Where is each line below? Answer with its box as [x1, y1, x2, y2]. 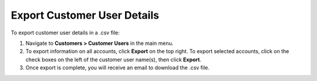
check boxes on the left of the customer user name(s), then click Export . [25, 56, 202, 63]
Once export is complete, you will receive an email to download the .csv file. [25, 64, 210, 71]
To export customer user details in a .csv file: [11, 29, 120, 36]
